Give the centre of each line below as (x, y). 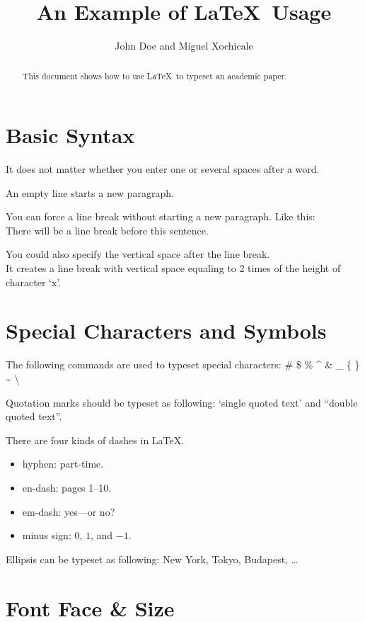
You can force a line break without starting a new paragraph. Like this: (161, 216)
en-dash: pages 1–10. (67, 487)
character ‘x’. (34, 282)
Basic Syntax (70, 135)
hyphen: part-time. (63, 464)
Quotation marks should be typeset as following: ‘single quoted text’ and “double (182, 402)
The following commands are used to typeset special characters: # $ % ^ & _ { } (183, 364)
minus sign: (47, 535)
